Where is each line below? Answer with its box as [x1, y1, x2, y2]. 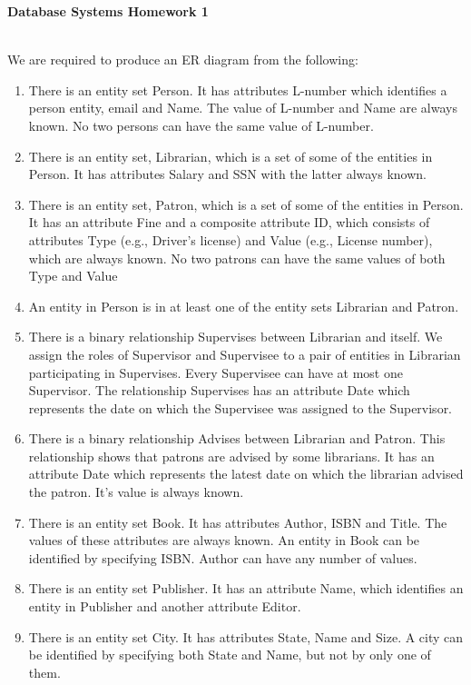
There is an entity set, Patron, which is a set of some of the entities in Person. [28, 194, 464, 213]
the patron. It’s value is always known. [28, 482, 244, 501]
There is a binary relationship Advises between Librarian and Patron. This [28, 429, 446, 448]
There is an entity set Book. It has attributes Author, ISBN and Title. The [28, 512, 447, 531]
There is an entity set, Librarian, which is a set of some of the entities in [28, 146, 433, 165]
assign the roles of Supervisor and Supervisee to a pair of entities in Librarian [28, 344, 461, 363]
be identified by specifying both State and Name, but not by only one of [28, 645, 431, 664]
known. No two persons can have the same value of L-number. [28, 115, 374, 134]
